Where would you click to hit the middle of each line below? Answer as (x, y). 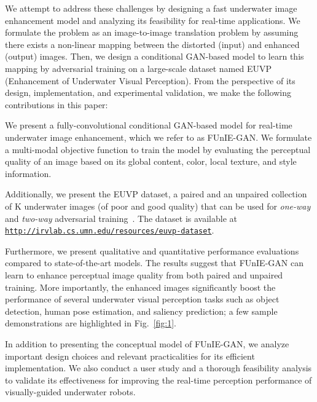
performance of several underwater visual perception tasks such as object (142, 299)
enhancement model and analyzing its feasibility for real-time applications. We (153, 20)
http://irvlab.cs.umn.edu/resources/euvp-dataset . (110, 230)
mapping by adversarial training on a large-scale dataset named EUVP (139, 68)
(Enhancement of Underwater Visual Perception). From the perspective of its (150, 80)
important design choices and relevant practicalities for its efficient (130, 356)
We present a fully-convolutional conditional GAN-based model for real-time (149, 125)
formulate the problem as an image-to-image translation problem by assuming (152, 32)
